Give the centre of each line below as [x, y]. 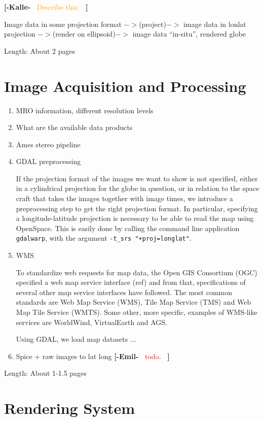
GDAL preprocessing [48, 161]
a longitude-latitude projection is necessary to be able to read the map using [135, 218]
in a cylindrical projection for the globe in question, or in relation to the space [138, 188]
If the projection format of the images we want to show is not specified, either [137, 178]
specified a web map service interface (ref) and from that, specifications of [131, 282]
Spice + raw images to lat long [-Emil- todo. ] [93, 356]
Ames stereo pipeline [48, 144]
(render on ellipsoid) [84, 34]
